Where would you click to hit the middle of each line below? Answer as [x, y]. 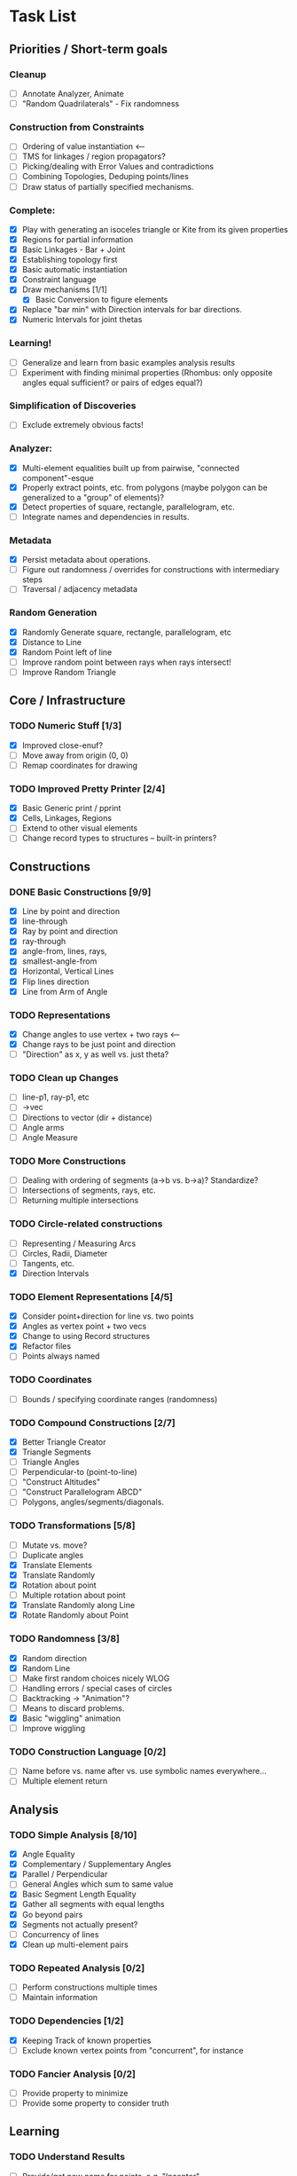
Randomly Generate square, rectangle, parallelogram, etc [127, 632]
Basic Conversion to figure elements [102, 300]
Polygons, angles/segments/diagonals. [93, 1502]
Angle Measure [50, 1137]
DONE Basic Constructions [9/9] [80, 892]
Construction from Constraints [77, 127]
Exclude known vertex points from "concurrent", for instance [133, 2050]
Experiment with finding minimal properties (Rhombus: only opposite [147, 372]
